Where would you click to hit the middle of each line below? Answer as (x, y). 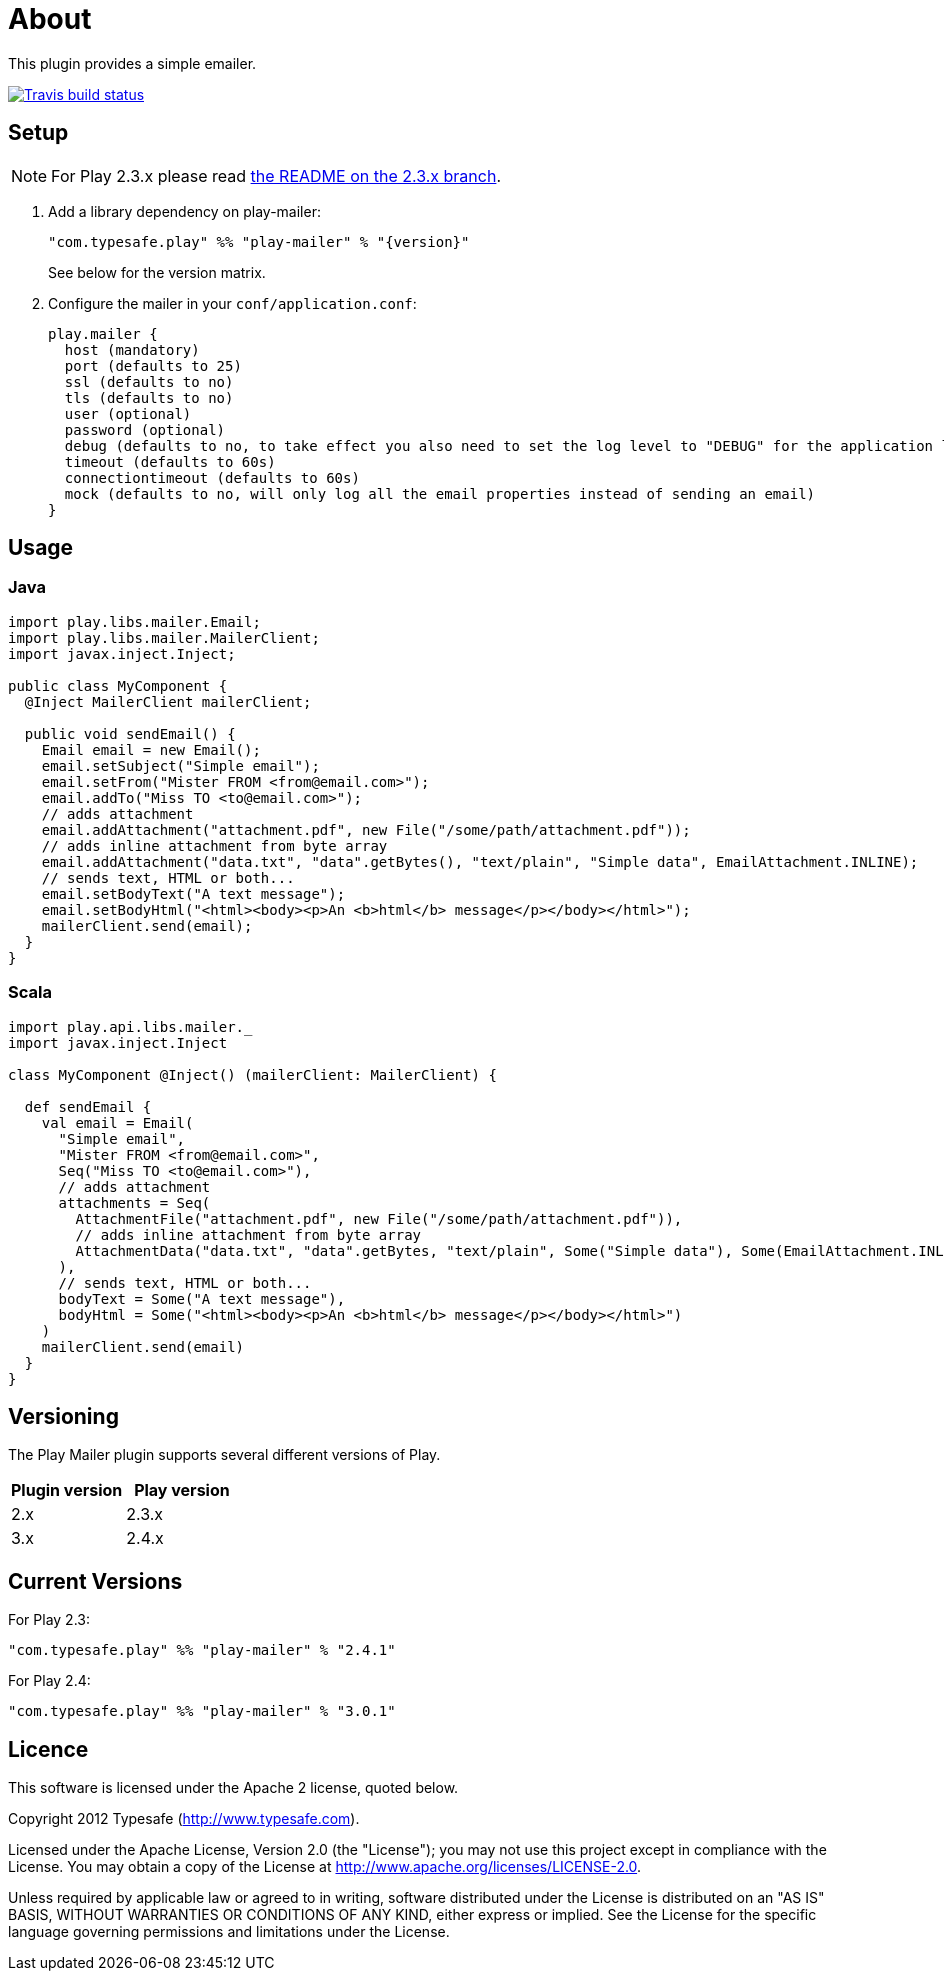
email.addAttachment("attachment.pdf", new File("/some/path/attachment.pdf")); (366, 829)
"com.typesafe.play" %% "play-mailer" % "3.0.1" (202, 1711)
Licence (48, 1749)
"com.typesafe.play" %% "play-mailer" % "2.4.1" (202, 1650)
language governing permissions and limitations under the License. (229, 1932)
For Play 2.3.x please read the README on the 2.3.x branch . (276, 175)
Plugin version (67, 1490)
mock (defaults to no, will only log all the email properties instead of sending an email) (440, 493)
